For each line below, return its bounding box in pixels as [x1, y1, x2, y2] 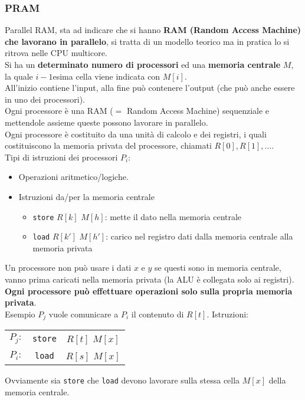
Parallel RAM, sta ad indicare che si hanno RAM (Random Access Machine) [5, 24, 301, 36]
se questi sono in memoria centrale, [155, 261, 281, 274]
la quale [5, 70, 33, 82]
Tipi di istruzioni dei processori [5, 150, 118, 163]
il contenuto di [131, 307, 184, 320]
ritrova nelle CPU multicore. [5, 47, 107, 59]
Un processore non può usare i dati [5, 261, 132, 274]
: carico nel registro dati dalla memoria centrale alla [106, 230, 293, 242]
